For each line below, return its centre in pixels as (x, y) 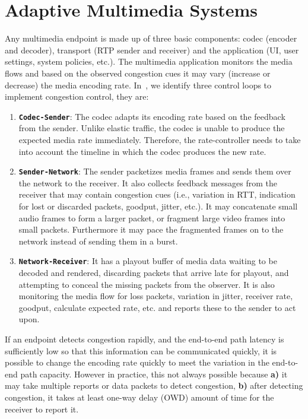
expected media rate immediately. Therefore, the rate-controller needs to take (160, 139)
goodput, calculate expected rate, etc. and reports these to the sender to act (157, 307)
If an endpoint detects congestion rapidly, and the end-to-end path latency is (145, 339)
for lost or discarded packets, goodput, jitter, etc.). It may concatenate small (158, 206)
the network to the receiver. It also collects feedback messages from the (148, 182)
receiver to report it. (42, 409)
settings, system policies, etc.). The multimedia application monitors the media (149, 61)
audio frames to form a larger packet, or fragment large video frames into (152, 218)
